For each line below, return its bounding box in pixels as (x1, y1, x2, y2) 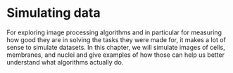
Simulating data (6, 5, 101, 21)
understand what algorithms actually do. (6, 58, 124, 66)
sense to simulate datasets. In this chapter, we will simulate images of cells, (6, 43, 226, 51)
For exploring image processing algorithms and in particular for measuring (6, 28, 222, 36)
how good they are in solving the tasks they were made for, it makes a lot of (6, 35, 226, 44)
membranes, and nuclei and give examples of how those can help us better (6, 51, 225, 59)
